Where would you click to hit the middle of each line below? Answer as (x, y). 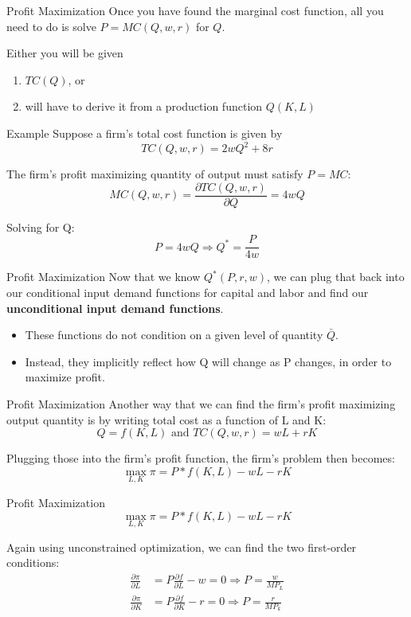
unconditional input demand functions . (115, 308)
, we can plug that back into (336, 277)
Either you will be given (65, 53)
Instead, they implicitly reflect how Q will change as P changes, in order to (208, 361)
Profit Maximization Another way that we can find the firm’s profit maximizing (201, 403)
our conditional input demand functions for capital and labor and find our (188, 292)
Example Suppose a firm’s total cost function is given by (145, 133)
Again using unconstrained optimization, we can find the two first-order (182, 547)
